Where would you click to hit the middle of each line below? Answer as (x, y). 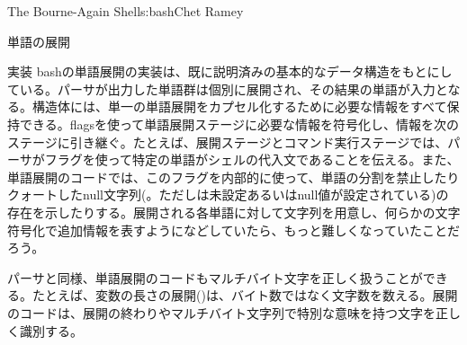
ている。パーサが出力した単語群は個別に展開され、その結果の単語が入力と (228, 88)
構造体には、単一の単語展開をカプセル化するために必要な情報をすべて (239, 106)
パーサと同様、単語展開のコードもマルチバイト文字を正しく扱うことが (215, 277)
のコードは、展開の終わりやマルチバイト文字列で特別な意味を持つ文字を (221, 312)
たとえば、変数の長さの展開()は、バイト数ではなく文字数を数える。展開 (245, 295)
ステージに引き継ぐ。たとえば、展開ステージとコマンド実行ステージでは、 (228, 142)
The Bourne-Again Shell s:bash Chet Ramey (126, 11)
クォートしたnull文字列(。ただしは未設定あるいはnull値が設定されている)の (228, 195)
